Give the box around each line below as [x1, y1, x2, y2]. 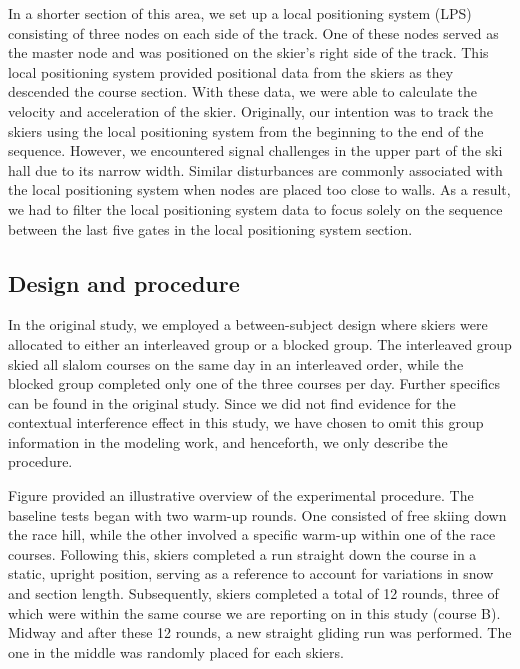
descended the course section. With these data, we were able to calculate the [8, 81, 477, 102]
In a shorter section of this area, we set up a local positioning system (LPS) [8, 3, 472, 23]
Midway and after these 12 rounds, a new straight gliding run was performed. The [8, 622, 512, 643]
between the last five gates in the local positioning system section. [8, 218, 413, 239]
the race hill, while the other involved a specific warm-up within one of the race [8, 524, 496, 545]
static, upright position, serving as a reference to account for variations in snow [8, 563, 494, 584]
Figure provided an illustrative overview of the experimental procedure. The [8, 485, 474, 506]
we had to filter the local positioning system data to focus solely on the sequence [8, 198, 503, 219]
